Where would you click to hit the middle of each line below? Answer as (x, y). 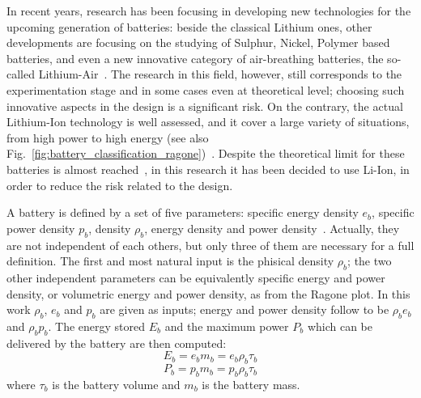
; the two (370, 261)
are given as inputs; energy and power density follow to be (245, 309)
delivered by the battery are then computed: (117, 343)
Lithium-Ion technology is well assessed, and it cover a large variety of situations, (208, 122)
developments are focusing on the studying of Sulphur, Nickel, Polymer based (198, 42)
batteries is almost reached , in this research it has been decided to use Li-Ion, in (208, 169)
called (21, 74)
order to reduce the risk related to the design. (120, 185)
